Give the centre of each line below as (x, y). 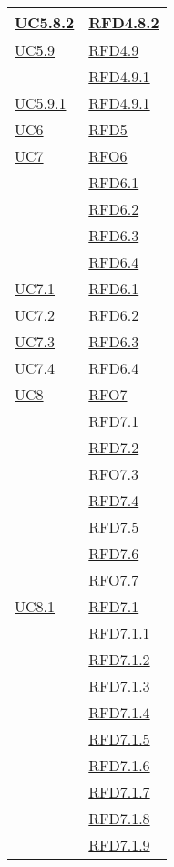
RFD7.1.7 (119, 792)
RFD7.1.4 (119, 712)
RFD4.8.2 (124, 22)
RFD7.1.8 (119, 818)
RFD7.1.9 (119, 845)
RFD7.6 (114, 553)
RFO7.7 (113, 580)
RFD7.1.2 (119, 659)
